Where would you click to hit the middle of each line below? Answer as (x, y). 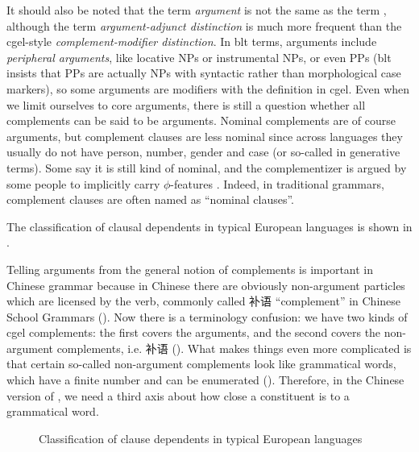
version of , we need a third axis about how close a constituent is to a (178, 395)
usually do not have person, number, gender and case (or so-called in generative (203, 152)
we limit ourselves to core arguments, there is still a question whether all (186, 104)
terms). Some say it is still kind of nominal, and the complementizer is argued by (207, 167)
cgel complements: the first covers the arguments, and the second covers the (194, 332)
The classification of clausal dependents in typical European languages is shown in (209, 226)
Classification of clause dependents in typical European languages (201, 438)
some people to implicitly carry (83, 183)
